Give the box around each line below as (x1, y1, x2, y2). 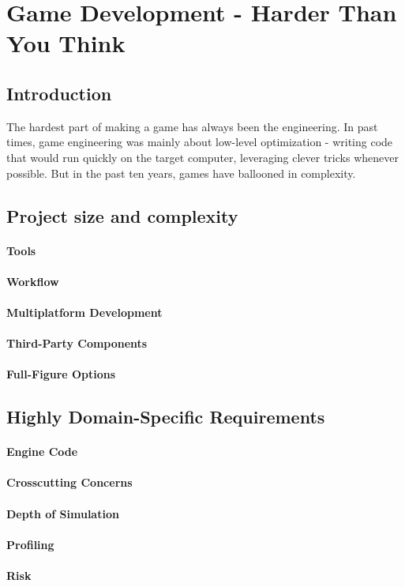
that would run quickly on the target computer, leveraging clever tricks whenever (6, 149, 399, 165)
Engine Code (6, 443, 78, 460)
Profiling (6, 536, 54, 552)
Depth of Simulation (6, 505, 119, 521)
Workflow (6, 273, 59, 289)
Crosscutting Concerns (6, 474, 133, 491)
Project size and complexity (6, 203, 238, 228)
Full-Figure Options (6, 366, 116, 382)
